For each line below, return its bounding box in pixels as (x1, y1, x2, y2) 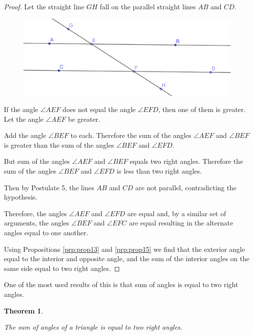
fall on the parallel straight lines (100, 1, 196, 11)
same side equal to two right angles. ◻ (4, 263, 120, 273)
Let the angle (4, 113, 44, 124)
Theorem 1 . (4, 305, 43, 315)
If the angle (4, 104, 38, 114)
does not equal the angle (63, 104, 136, 114)
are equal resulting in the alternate (129, 218, 233, 228)
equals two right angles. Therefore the (129, 156, 243, 166)
